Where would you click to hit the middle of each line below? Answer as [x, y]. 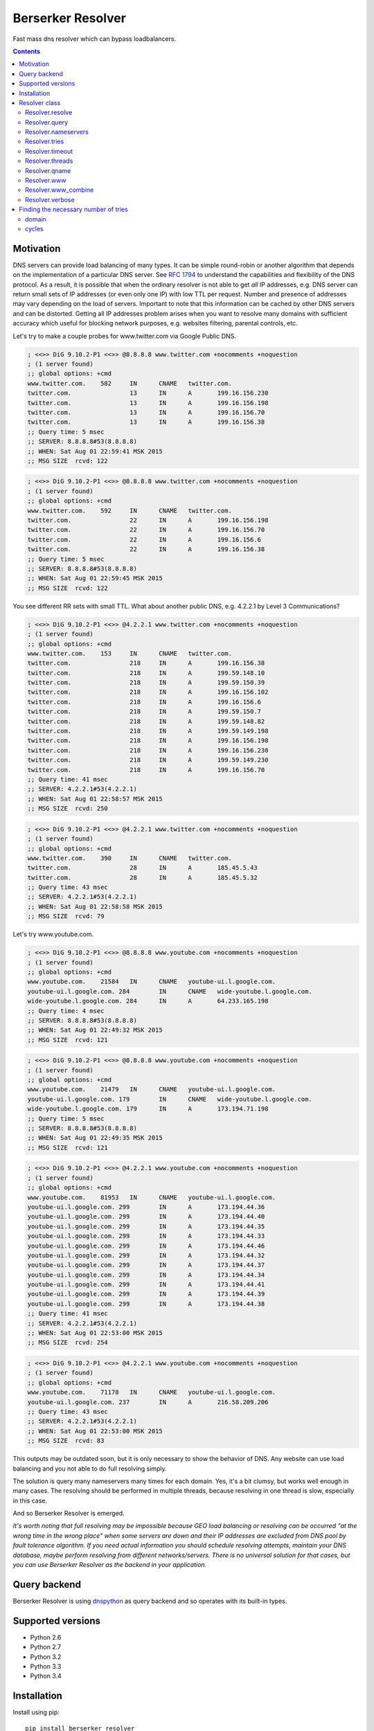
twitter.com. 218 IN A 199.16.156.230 [148, 750]
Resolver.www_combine [60, 190]
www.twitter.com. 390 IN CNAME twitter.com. [130, 858]
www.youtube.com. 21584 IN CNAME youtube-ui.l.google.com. [152, 982]
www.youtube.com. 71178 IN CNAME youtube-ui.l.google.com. [152, 1392]
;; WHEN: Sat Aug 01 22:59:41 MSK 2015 [95, 451]
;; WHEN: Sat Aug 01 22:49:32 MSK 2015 [95, 1030]
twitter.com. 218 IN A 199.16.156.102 [148, 692]
